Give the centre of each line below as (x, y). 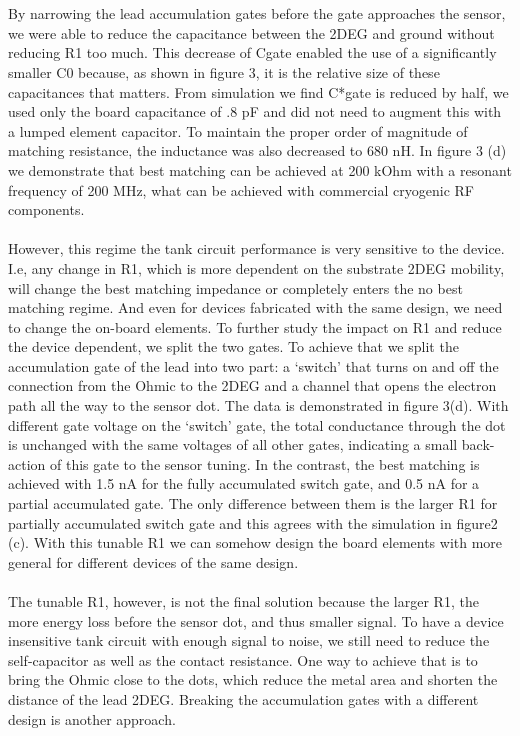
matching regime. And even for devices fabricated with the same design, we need (255, 307)
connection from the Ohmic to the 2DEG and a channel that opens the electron (252, 385)
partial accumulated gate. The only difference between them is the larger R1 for (253, 503)
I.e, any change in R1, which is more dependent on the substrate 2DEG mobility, (256, 267)
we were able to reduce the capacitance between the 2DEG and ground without (251, 32)
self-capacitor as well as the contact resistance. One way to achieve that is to (243, 659)
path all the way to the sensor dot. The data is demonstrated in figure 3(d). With (258, 405)
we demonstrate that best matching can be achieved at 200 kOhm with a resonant (260, 169)
